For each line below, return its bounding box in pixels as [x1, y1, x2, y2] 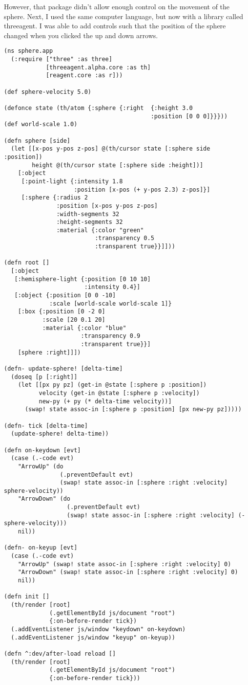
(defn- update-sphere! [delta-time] [4, 365, 123, 372]
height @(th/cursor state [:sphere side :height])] [32, 161, 204, 169]
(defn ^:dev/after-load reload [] [4, 650, 116, 657]
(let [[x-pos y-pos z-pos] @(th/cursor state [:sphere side [11, 145, 210, 153]
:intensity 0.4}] [84, 284, 141, 291]
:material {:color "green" [56, 226, 144, 234]
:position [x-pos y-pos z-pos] [56, 202, 158, 209]
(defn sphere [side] [4, 137, 71, 144]
